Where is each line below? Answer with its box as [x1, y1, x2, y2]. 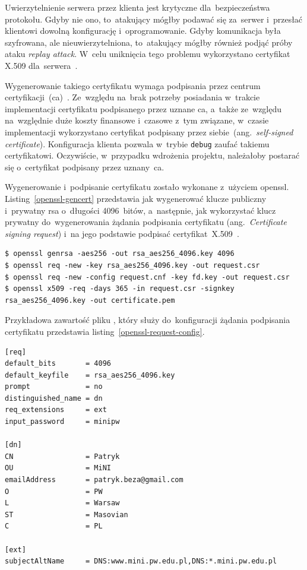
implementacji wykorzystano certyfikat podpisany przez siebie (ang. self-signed [5, 125, 293, 138]
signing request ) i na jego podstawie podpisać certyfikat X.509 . [5, 227, 239, 239]
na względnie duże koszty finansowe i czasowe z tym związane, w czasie [5, 114, 269, 126]
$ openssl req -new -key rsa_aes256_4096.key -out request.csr [5, 261, 260, 270]
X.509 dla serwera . [5, 59, 78, 71]
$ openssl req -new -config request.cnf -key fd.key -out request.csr [5, 273, 290, 281]
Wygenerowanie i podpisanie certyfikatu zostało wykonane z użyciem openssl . [5, 180, 289, 193]
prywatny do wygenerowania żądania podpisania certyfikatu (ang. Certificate [5, 216, 287, 228]
